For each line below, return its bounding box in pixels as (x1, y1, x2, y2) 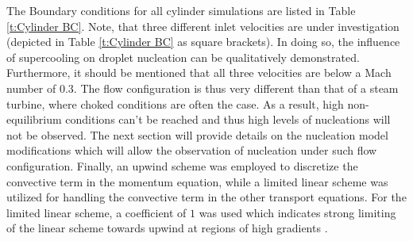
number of (6, 79, 56, 96)
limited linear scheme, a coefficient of (6, 204, 187, 220)
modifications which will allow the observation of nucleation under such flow (6, 142, 377, 159)
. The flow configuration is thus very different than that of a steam (73, 79, 399, 96)
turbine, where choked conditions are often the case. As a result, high (6, 95, 344, 112)
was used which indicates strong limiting (199, 204, 396, 220)
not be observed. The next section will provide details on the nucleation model (6, 126, 388, 143)
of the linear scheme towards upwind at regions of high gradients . (6, 220, 328, 236)
